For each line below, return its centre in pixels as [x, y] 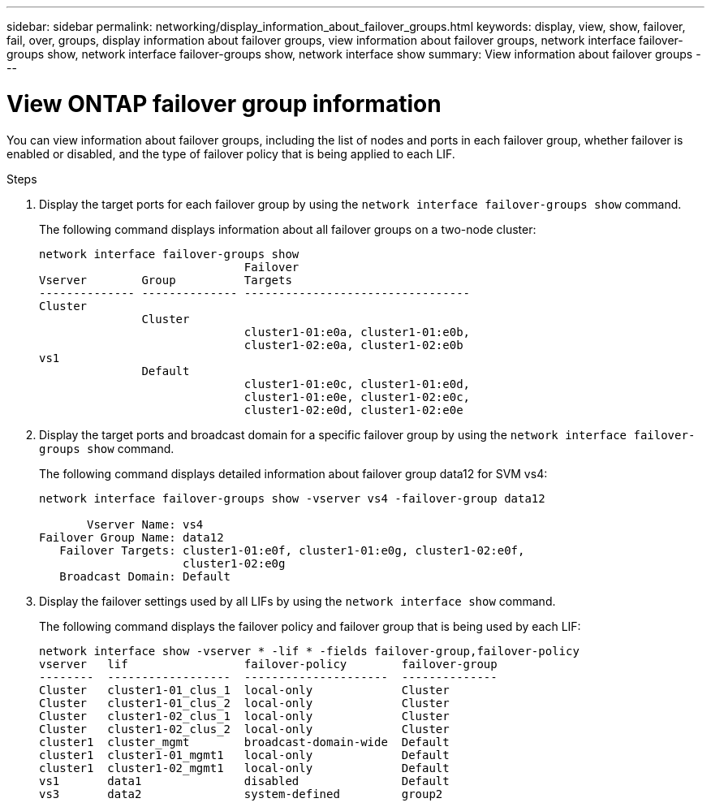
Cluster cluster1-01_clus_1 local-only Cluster [244, 690]
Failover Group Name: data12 [131, 537]
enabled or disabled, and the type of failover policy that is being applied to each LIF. [231, 153]
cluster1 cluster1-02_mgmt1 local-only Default [244, 768]
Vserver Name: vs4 [145, 524]
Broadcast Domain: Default [145, 576]
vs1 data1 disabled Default [244, 781]
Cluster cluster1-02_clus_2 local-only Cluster [244, 729]
